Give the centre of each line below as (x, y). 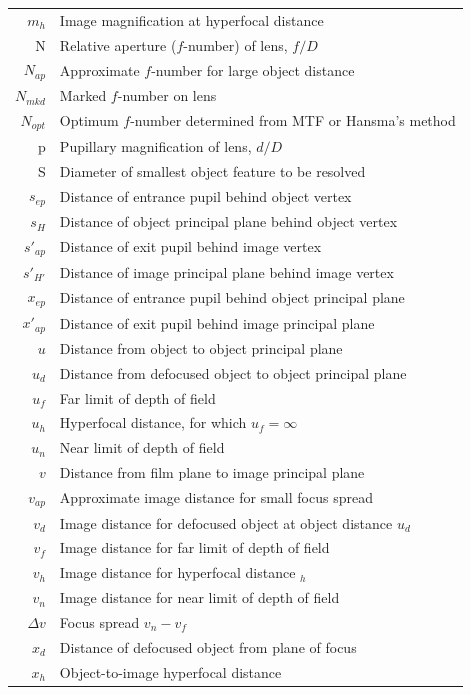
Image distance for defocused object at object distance (226, 522)
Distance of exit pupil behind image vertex (190, 246)
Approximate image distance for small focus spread (216, 497)
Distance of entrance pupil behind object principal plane (232, 296)
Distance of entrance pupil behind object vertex (205, 195)
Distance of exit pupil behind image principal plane (217, 322)
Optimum (89, 120)
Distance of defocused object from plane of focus (208, 646)
